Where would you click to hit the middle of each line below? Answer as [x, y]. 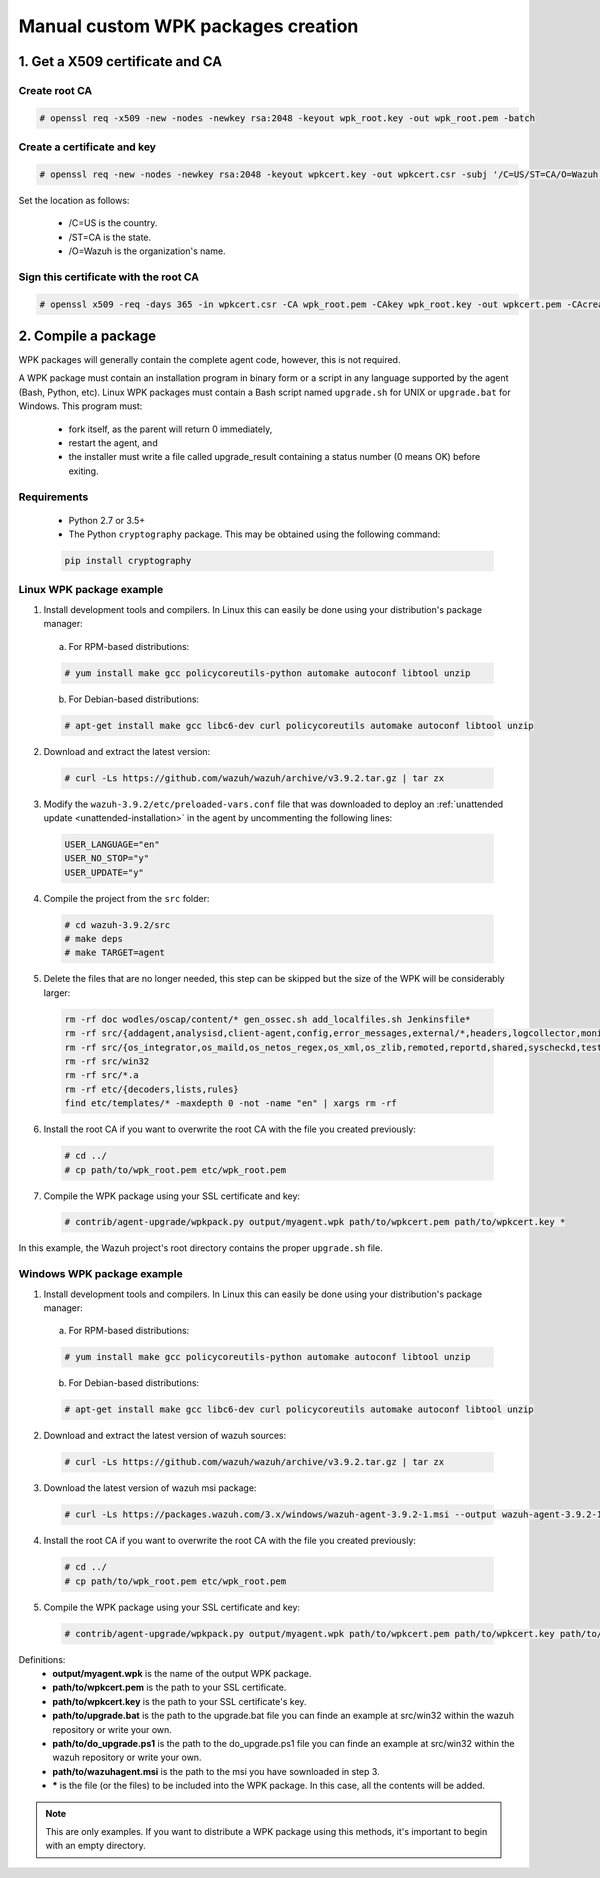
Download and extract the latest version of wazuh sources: [165, 1436]
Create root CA [55, 90]
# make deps [94, 939]
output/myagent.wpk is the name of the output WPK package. [182, 1673]
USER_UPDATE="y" [104, 872]
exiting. [83, 471]
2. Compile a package [87, 335]
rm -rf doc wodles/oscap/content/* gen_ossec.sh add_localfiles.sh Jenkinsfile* [267, 1019]
